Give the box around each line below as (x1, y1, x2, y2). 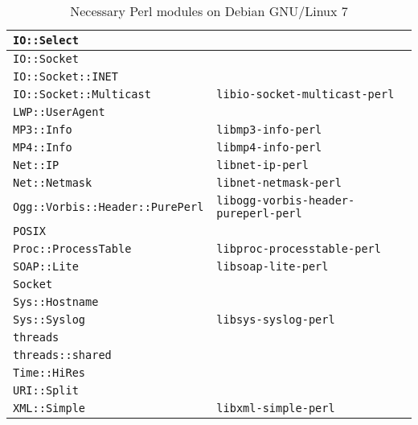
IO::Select (13, 34, 79, 47)
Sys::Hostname (13, 295, 99, 308)
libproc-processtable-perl (216, 242, 381, 255)
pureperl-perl (216, 207, 302, 220)
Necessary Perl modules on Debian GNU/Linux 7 (70, 2, 348, 20)
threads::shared (13, 349, 112, 361)
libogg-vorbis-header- (216, 194, 355, 207)
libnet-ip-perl (216, 159, 309, 171)
